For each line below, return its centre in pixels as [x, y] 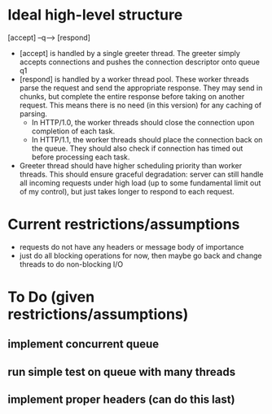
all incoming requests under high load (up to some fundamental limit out [140, 183]
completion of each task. [73, 131]
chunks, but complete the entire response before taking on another [132, 96]
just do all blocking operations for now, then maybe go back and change [140, 255]
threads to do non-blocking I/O [71, 264]
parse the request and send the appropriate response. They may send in [141, 88]
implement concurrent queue [83, 344]
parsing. [33, 113]
